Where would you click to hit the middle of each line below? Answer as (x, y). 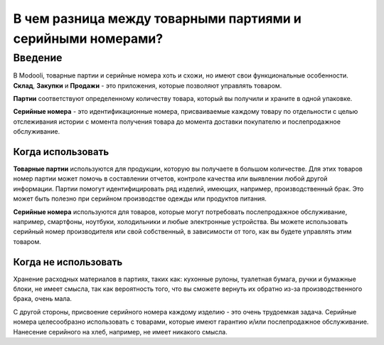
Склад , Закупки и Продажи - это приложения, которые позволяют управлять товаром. (148, 85)
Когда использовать (61, 152)
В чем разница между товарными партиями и (158, 18)
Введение (38, 58)
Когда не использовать (68, 262)
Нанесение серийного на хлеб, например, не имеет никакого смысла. (120, 331)
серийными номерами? (88, 38)
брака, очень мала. (43, 299)
